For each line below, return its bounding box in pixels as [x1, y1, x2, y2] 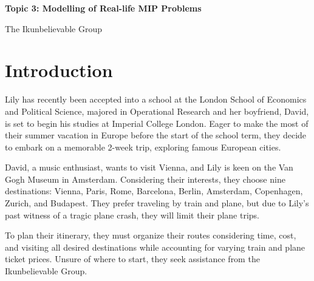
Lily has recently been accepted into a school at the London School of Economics [5, 93, 307, 106]
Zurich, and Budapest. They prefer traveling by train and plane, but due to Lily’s [5, 197, 309, 209]
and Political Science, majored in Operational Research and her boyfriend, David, [5, 104, 309, 117]
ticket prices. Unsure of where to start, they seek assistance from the [5, 252, 260, 265]
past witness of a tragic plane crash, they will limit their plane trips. [5, 208, 259, 221]
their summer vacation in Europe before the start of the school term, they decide [5, 129, 307, 141]
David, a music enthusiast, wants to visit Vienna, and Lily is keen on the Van [5, 161, 293, 174]
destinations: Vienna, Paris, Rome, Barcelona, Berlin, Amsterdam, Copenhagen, [5, 185, 303, 197]
